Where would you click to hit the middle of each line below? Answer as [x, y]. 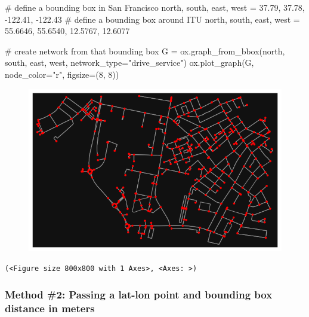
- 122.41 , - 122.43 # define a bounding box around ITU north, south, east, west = [152, 19]
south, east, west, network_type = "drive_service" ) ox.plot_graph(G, [129, 63]
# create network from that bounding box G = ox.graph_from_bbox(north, [145, 51]
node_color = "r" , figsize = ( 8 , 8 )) [62, 74]
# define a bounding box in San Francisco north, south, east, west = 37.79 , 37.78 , [155, 7]
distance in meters [50, 308]
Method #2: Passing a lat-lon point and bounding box [139, 295]
